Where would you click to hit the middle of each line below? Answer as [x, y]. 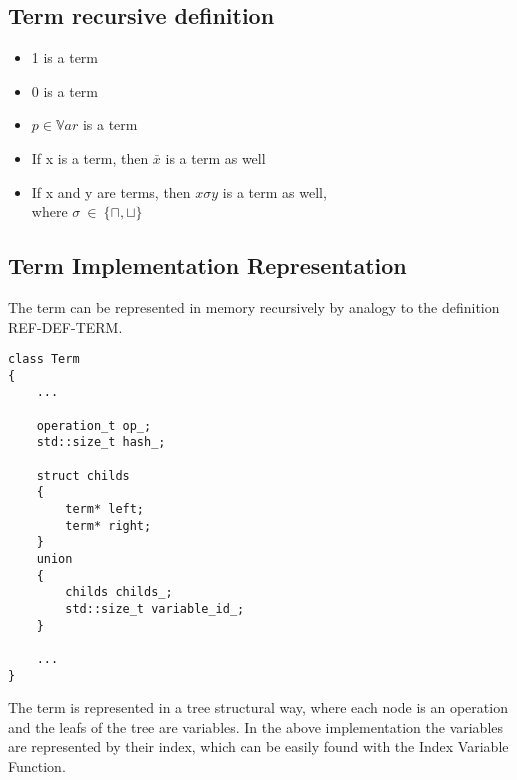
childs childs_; [119, 592]
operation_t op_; [94, 425]
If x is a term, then [90, 157]
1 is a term [65, 57]
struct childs [83, 475]
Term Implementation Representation [207, 265]
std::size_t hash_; [101, 442]
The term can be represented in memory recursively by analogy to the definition [254, 306]
